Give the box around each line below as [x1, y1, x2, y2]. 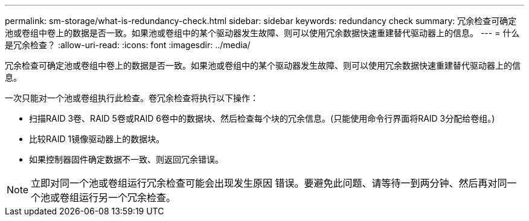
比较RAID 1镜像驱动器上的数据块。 [29, 134, 165, 144]
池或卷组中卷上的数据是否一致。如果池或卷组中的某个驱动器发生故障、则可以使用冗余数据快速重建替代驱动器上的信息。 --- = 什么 [5, 28, 520, 38]
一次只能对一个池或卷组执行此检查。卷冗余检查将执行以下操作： [5, 93, 258, 103]
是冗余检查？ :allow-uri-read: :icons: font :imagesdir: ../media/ [5, 40, 251, 50]
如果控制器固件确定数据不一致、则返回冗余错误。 [29, 154, 223, 164]
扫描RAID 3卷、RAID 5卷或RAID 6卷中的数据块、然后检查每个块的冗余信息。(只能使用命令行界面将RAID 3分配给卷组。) [29, 113, 495, 123]
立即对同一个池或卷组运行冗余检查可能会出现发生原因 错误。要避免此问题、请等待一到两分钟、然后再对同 [31, 177, 507, 189]
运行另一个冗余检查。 [79, 191, 176, 204]
